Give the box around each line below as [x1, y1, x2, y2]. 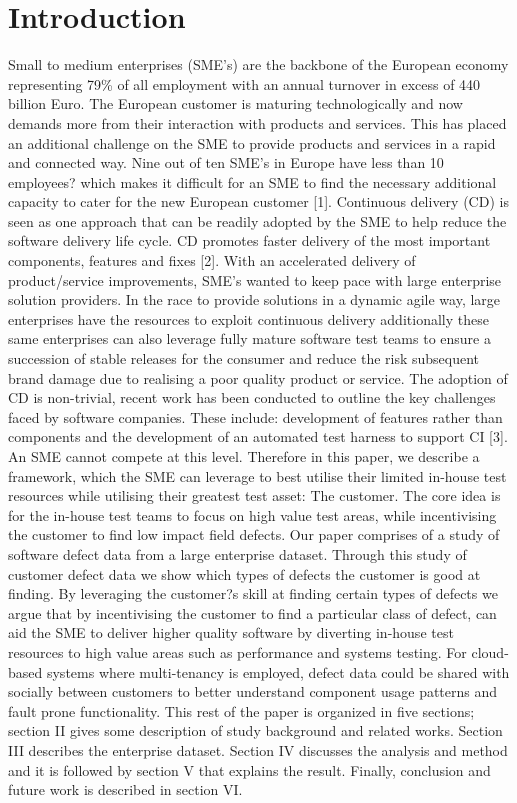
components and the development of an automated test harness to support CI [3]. [8, 426, 508, 447]
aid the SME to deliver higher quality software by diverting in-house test [8, 622, 454, 643]
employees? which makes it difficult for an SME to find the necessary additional [8, 171, 497, 192]
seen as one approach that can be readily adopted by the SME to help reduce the [8, 210, 507, 231]
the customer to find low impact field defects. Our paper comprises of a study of [8, 524, 500, 545]
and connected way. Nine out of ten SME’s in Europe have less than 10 [8, 152, 444, 173]
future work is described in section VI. [8, 779, 243, 800]
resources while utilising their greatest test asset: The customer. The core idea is [8, 485, 501, 506]
